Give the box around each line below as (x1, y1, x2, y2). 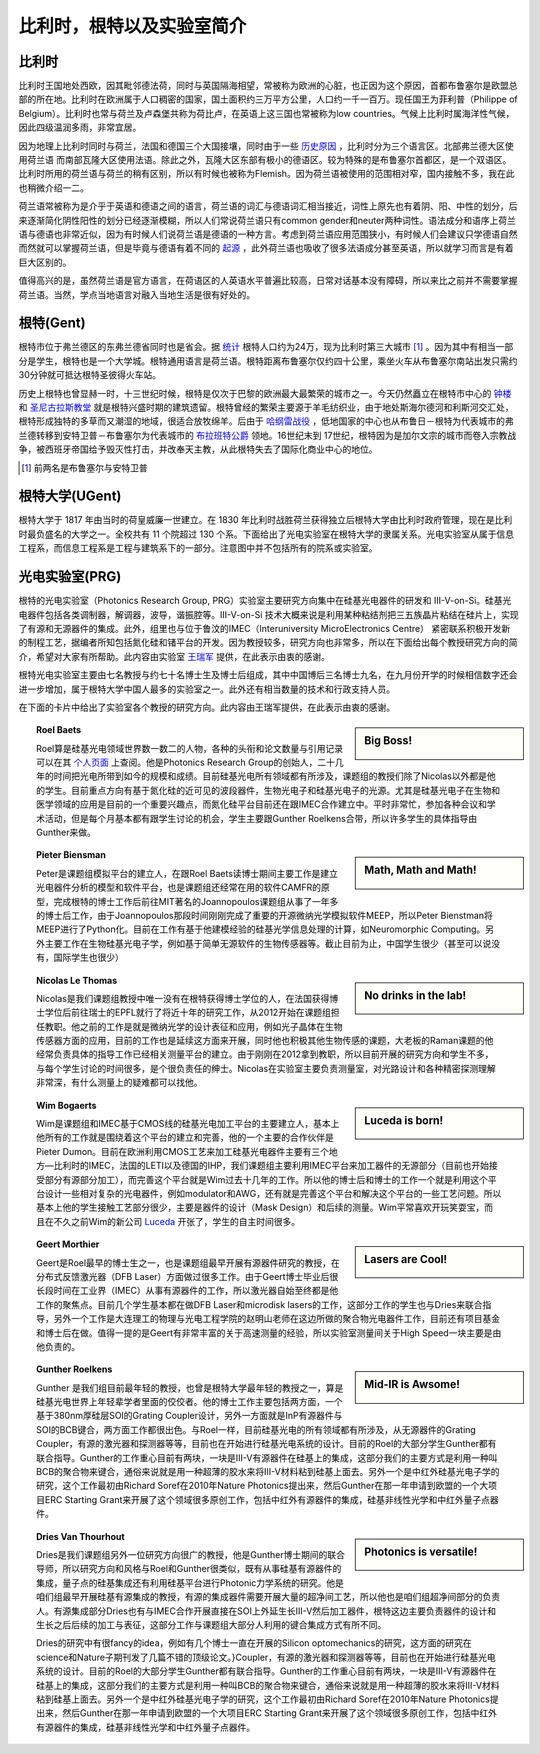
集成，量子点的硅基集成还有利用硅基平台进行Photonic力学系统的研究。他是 (36, 1576, 345, 1589)
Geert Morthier (36, 1238, 100, 1250)
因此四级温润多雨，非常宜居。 (18, 121, 142, 134)
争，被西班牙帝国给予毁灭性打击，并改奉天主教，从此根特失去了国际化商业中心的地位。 (18, 443, 378, 455)
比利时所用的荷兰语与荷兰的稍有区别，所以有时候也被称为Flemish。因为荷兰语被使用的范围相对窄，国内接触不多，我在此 (18, 168, 515, 180)
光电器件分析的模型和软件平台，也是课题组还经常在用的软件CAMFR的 (36, 881, 322, 894)
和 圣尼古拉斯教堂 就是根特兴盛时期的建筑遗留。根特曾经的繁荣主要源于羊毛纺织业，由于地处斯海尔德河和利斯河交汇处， (18, 401, 514, 413)
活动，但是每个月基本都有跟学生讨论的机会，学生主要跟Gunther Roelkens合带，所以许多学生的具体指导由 (44, 812, 478, 824)
